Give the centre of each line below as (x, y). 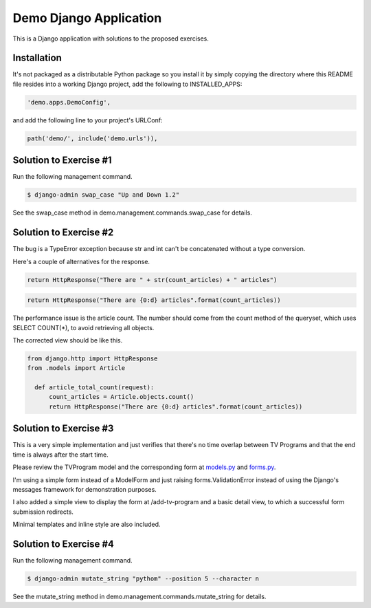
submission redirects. (43, 512)
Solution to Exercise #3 (63, 429)
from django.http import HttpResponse (92, 358)
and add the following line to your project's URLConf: (88, 120)
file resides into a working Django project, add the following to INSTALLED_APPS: (127, 84)
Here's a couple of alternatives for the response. (81, 261)
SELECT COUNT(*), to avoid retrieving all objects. (83, 327)
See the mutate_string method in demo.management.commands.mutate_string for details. (139, 596)
